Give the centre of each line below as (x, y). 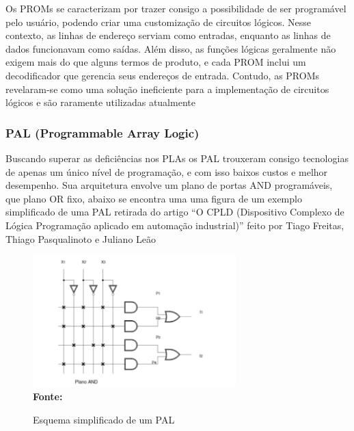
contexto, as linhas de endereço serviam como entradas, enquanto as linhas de (168, 35)
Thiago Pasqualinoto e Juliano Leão (81, 238)
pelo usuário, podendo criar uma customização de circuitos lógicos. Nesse (159, 22)
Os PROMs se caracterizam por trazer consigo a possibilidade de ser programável (176, 8)
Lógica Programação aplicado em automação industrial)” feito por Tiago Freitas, (175, 225)
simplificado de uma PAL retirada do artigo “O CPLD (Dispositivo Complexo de (175, 212)
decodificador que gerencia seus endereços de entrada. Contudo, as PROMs (163, 75)
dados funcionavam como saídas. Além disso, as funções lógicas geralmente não (171, 48)
